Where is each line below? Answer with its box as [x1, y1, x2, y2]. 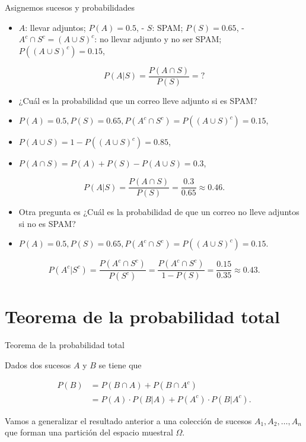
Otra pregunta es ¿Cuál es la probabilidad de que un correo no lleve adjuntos [18, 206, 299, 218]
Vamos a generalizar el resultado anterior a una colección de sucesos [5, 414, 252, 427]
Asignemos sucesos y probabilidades [5, 1, 135, 13]
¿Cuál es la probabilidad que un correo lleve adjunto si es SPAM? [18, 94, 257, 106]
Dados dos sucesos [5, 358, 71, 371]
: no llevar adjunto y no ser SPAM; [94, 33, 222, 45]
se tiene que [98, 358, 142, 371]
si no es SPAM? [18, 217, 76, 229]
